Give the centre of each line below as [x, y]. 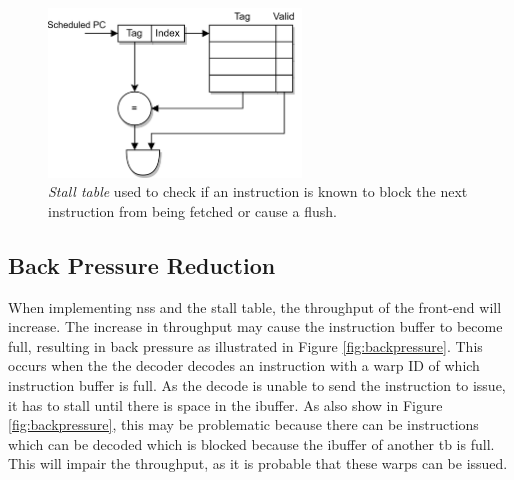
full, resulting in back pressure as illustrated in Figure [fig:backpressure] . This [245, 345]
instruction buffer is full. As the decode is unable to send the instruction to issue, [257, 384]
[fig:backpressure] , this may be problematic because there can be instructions [243, 424]
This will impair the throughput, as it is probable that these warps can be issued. [258, 463]
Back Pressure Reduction [142, 264]
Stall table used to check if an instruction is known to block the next [258, 191]
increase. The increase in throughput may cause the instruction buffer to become [255, 326]
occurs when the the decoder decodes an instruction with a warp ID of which [244, 365]
